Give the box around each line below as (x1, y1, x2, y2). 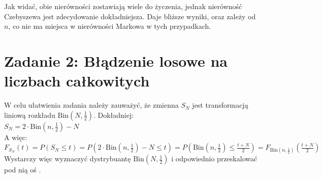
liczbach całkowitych (4, 70, 150, 91)
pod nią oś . (4, 164, 41, 175)
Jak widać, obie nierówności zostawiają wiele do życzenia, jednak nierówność (4, 1, 242, 11)
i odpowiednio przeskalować (171, 153, 257, 164)
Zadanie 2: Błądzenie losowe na (4, 50, 228, 71)
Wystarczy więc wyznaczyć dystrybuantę (4, 153, 131, 164)
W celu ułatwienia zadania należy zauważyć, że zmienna (4, 100, 179, 110)
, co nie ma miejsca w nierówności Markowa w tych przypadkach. (8, 21, 211, 31)
